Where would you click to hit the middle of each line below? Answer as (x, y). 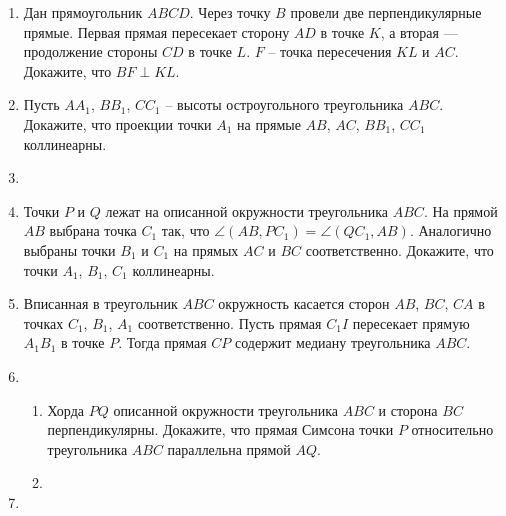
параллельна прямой (229, 448)
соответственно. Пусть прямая (229, 322)
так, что (185, 230)
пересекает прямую (411, 322)
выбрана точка (93, 230)
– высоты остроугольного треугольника (284, 104)
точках (43, 322)
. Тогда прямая (162, 342)
